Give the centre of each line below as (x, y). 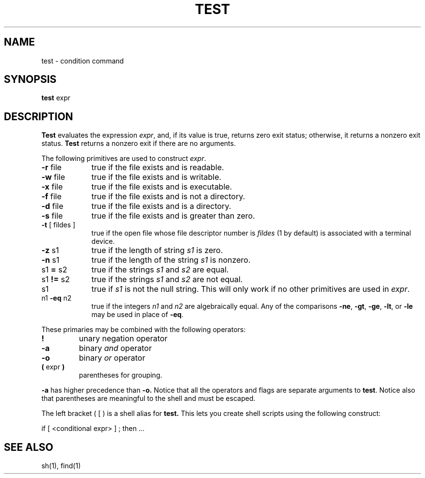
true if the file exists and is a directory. (161, 206)
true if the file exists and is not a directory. (168, 197)
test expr (56, 98)
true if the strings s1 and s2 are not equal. (167, 279)
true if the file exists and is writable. (156, 177)
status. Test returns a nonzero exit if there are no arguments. (139, 143)
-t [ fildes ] (58, 225)
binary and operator (115, 348)
